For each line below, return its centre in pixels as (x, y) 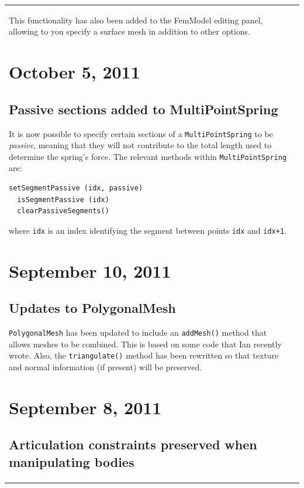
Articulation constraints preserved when (133, 444)
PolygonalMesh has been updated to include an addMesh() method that (138, 332)
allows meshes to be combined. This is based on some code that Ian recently (145, 344)
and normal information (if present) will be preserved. (106, 366)
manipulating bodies (72, 461)
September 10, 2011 (90, 270)
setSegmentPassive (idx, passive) (76, 188)
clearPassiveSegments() (63, 211)
